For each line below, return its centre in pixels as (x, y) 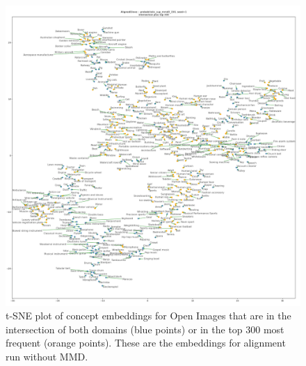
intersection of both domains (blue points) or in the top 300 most (145, 329)
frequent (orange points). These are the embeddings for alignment (146, 343)
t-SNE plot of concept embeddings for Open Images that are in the (148, 316)
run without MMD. (47, 356)
